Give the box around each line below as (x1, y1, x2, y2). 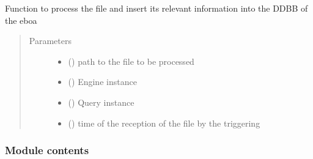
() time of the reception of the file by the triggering (68, 116, 260, 129)
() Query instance (68, 95, 134, 108)
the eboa (5, 13, 37, 26)
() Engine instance (68, 75, 137, 88)
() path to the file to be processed (68, 54, 194, 67)
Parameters (29, 34, 72, 47)
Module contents (5, 142, 89, 158)
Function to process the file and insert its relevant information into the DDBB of (5, 2, 308, 14)
